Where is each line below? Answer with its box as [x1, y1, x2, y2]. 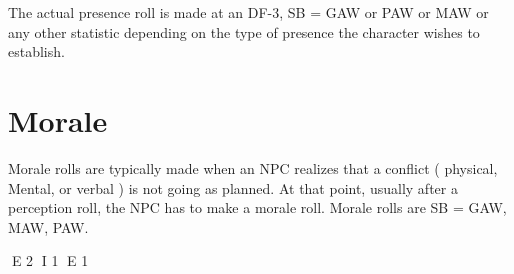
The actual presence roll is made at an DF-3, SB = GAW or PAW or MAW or [8, 2, 489, 22]
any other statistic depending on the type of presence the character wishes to [8, 21, 480, 42]
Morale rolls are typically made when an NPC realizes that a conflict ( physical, [8, 157, 498, 178]
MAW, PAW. [8, 216, 89, 237]
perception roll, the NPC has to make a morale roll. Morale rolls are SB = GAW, [8, 197, 507, 218]
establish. [8, 41, 65, 62]
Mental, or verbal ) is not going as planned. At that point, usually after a [8, 177, 458, 198]
